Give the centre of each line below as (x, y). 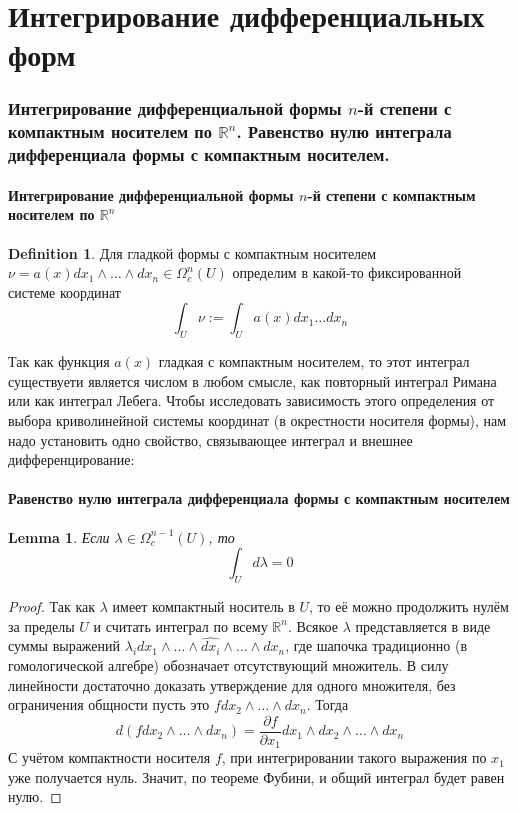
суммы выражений (64, 645)
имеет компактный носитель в (203, 605)
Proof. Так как (52, 605)
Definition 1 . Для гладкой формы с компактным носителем (192, 252)
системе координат (64, 291)
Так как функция (59, 361)
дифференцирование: (71, 459)
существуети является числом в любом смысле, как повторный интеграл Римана (252, 380)
